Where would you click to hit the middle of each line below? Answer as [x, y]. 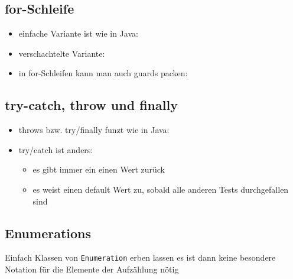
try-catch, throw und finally [91, 105]
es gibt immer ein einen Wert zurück [99, 169]
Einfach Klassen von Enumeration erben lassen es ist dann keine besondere [140, 257]
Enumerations [48, 233]
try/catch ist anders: [56, 149]
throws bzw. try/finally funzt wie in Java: [94, 130]
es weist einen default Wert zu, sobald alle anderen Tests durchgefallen [161, 189]
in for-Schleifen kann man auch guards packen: [103, 73]
